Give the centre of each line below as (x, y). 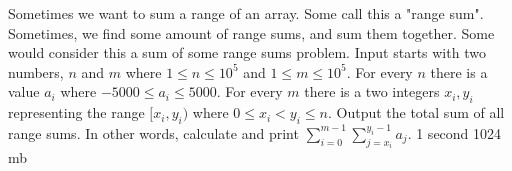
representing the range (76, 112)
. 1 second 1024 (454, 132)
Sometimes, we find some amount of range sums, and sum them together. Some (251, 32)
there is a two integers (372, 91)
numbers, (36, 71)
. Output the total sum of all (416, 112)
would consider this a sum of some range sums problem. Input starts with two (247, 52)
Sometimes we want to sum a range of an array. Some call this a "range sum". (246, 13)
